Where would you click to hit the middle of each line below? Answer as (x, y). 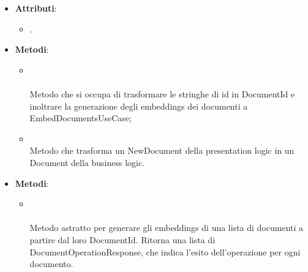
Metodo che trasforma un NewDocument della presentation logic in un (162, 150)
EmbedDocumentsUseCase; (81, 118)
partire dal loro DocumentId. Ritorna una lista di (122, 239)
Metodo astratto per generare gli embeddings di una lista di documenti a (167, 228)
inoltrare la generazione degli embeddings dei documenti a (139, 106)
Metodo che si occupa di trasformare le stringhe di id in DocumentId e (162, 93)
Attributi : (36, 8)
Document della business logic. (87, 162)
